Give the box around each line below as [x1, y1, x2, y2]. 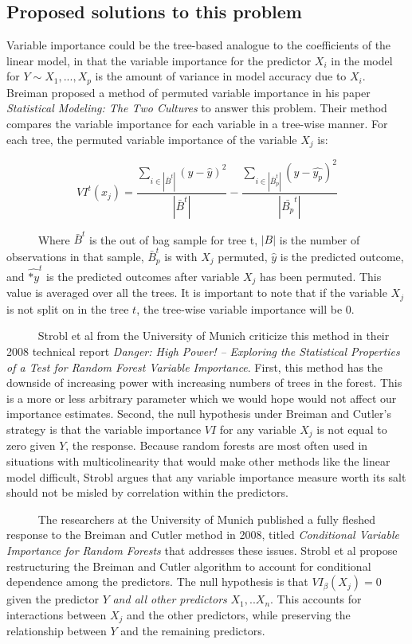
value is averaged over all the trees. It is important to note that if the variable [6, 284, 387, 301]
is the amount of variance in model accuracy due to [95, 68, 347, 84]
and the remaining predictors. [120, 623, 265, 639]
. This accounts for [270, 591, 362, 607]
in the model [331, 52, 393, 68]
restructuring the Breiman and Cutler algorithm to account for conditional [6, 557, 371, 574]
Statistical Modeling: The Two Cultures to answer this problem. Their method [6, 100, 387, 116]
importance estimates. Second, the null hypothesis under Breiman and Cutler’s [6, 405, 391, 422]
